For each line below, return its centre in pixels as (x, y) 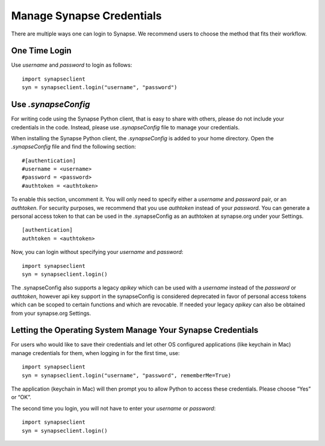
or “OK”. (21, 397)
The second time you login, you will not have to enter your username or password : (113, 408)
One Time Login (41, 51)
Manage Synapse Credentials (86, 16)
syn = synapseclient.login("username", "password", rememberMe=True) (127, 375)
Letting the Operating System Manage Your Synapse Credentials (135, 330)
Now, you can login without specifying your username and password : (97, 252)
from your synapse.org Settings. (51, 313)
